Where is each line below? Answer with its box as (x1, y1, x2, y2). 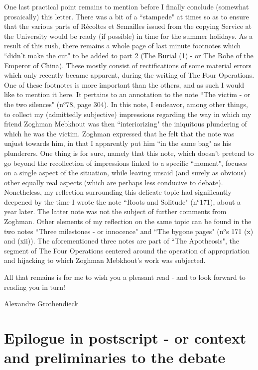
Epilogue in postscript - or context (4, 328, 247, 348)
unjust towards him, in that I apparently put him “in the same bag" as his (4, 138, 231, 148)
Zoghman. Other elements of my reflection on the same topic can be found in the (4, 216, 252, 227)
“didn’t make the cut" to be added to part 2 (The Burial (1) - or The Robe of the (4, 50, 254, 60)
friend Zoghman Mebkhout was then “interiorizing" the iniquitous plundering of (4, 119, 247, 129)
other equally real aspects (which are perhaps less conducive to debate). (4, 177, 223, 187)
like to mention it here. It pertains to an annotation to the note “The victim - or (4, 89, 251, 100)
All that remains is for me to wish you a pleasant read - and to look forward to (4, 272, 246, 282)
